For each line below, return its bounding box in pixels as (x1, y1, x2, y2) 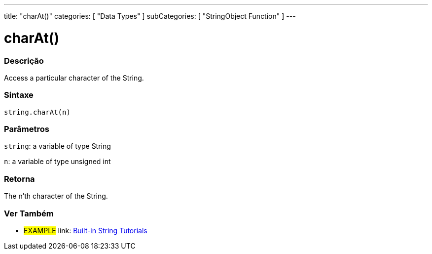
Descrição (4, 55, 44, 66)
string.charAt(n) (4, 108, 71, 116)
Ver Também (4, 208, 54, 218)
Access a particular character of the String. (4, 73, 144, 82)
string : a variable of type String (4, 142, 111, 151)
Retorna (4, 173, 35, 184)
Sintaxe (4, 90, 34, 100)
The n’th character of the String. (4, 192, 108, 201)
